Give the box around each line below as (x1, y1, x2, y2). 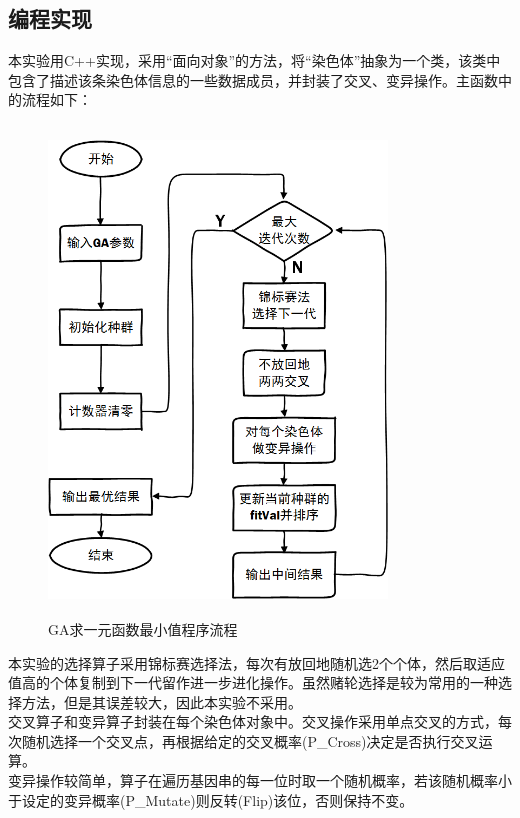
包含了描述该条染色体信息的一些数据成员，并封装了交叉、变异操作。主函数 (8, 69, 498, 90)
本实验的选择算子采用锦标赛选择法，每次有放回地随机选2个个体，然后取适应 (8, 652, 505, 673)
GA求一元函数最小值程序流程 (48, 618, 238, 639)
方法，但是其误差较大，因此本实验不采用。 (21, 691, 302, 712)
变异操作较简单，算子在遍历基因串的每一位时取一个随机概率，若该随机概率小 (8, 770, 512, 791)
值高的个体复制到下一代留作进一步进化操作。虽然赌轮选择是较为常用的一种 (8, 672, 498, 693)
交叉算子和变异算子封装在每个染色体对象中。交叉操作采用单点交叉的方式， (8, 711, 498, 732)
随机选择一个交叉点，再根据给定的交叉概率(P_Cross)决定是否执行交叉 (21, 730, 479, 751)
